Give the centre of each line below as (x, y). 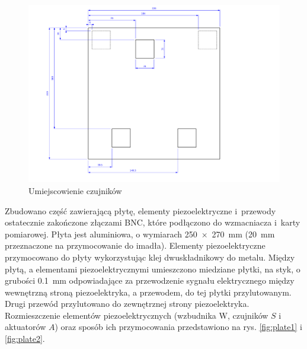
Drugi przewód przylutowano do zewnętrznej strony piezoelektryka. (127, 304)
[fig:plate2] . (25, 339)
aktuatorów (25, 327)
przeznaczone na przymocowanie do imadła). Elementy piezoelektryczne (135, 245)
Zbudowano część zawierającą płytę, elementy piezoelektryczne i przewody (140, 210)
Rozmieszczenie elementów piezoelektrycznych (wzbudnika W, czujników (137, 315)
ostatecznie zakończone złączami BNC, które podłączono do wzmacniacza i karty (153, 222)
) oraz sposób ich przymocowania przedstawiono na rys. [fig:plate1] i (178, 327)
